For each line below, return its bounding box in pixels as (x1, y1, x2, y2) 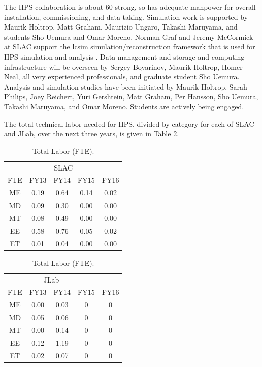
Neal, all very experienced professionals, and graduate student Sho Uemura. (4, 71, 240, 82)
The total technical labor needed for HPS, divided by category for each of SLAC (4, 118, 254, 129)
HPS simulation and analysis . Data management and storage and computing (4, 51, 245, 62)
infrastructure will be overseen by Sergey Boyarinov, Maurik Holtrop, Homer (4, 61, 243, 72)
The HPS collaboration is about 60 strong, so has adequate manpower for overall (4, 2, 256, 12)
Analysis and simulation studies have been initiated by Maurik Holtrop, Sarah (4, 81, 247, 92)
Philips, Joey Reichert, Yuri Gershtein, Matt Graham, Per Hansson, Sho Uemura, (4, 91, 258, 102)
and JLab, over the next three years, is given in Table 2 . (4, 128, 179, 139)
